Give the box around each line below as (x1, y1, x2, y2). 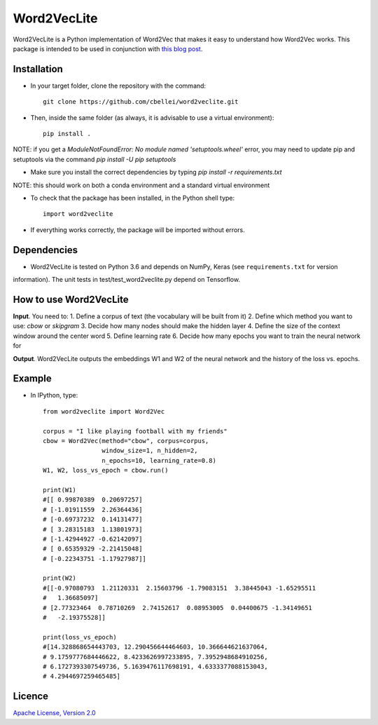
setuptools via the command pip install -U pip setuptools (13, 155, 176, 163)
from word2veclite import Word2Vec (43, 407, 165, 415)
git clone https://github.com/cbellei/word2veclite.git (43, 98, 239, 106)
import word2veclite (43, 210, 113, 218)
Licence (13, 691, 49, 703)
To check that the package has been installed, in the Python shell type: (30, 194, 235, 202)
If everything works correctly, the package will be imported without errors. (30, 225, 245, 234)
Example (13, 372, 52, 385)
